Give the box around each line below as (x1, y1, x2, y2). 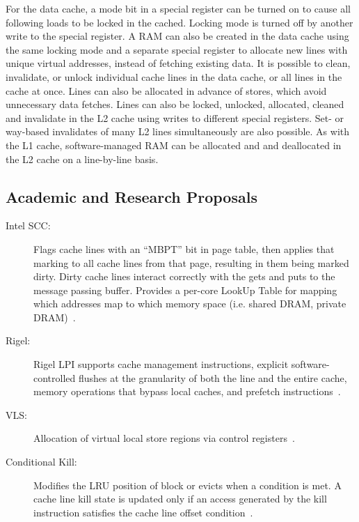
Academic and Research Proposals (6, 185, 257, 207)
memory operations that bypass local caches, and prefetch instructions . (33, 384, 341, 399)
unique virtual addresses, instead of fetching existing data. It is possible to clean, (6, 56, 351, 70)
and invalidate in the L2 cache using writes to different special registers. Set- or (6, 110, 344, 125)
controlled (33, 370, 76, 385)
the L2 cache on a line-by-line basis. (6, 151, 159, 166)
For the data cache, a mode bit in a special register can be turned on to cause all (6, 1, 351, 15)
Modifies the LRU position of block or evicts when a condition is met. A (33, 477, 342, 492)
